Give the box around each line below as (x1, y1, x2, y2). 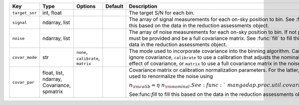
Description (129, 3, 157, 9)
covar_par (12, 80, 35, 85)
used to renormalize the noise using (129, 73, 213, 80)
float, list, (42, 70, 64, 77)
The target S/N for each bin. (129, 9, 195, 16)
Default (105, 3, 124, 9)
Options (76, 3, 96, 9)
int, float (42, 9, 62, 16)
